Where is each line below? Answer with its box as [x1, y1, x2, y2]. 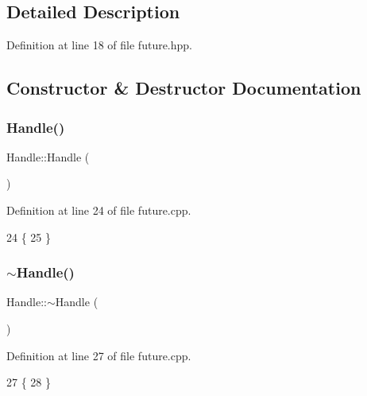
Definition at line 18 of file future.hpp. [6, 37, 193, 53]
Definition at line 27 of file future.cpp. [6, 347, 191, 363]
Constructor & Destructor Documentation [6, 76, 361, 100]
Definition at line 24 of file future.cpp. [6, 201, 191, 218]
